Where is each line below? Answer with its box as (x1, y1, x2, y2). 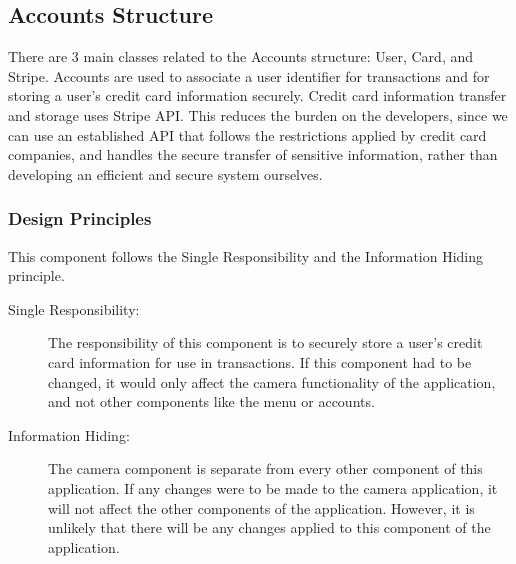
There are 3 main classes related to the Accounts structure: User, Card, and (8, 46, 474, 67)
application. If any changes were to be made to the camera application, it (48, 477, 498, 498)
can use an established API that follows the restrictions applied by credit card (8, 124, 487, 145)
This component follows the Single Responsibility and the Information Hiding (8, 245, 484, 266)
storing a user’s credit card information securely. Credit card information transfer (8, 85, 507, 106)
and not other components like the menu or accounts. (48, 391, 375, 412)
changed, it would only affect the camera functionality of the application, (48, 371, 496, 392)
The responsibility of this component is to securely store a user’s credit (48, 332, 483, 353)
